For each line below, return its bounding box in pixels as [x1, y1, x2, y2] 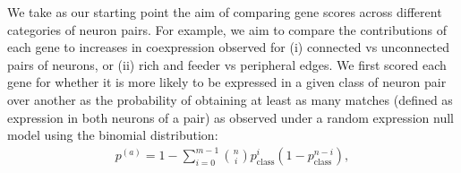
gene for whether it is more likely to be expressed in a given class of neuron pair [7, 73, 447, 91]
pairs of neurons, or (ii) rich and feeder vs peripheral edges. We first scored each [7, 55, 447, 74]
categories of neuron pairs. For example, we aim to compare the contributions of [7, 20, 448, 39]
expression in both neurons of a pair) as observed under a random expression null [7, 108, 455, 126]
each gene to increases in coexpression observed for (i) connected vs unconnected [7, 38, 450, 56]
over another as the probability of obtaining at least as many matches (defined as [7, 90, 453, 108]
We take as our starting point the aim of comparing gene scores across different [7, 3, 442, 21]
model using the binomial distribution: [7, 125, 218, 144]
